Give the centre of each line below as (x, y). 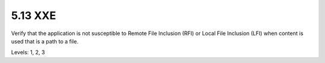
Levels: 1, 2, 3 (28, 52)
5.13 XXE (34, 15)
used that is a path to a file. (45, 41)
